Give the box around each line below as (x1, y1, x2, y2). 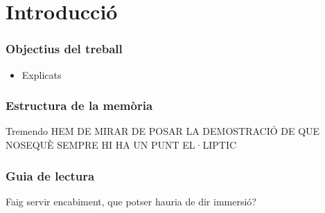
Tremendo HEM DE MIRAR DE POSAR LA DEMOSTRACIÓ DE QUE (6, 124, 320, 138)
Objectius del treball (6, 40, 123, 57)
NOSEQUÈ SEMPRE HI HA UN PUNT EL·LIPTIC (6, 138, 237, 151)
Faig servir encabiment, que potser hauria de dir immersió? (6, 194, 256, 208)
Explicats (21, 67, 62, 82)
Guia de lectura (6, 167, 95, 184)
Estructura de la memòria (6, 97, 153, 114)
